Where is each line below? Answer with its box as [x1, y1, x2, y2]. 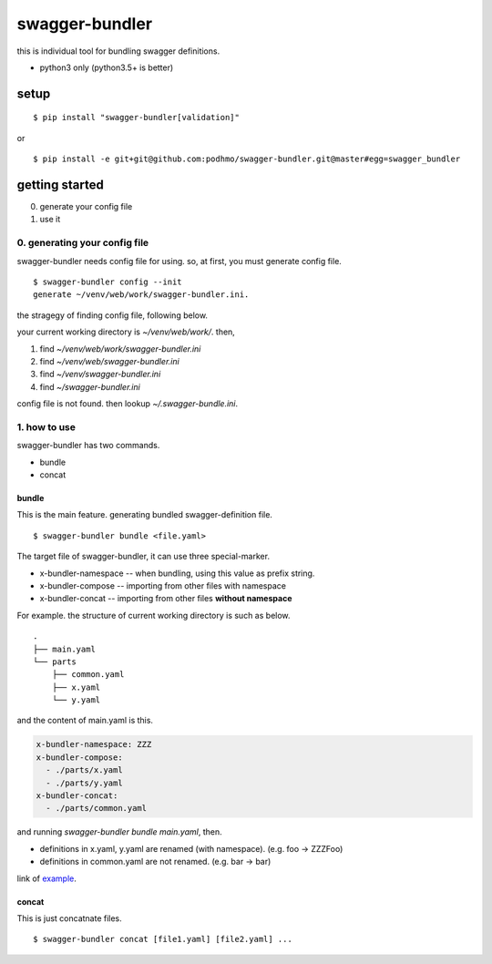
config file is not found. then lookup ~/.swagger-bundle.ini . [16, 398, 239, 409]
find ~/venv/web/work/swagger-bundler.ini [39, 343, 201, 354]
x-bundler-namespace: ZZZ [36, 739, 152, 750]
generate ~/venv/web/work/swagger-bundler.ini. [33, 290, 250, 300]
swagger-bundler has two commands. [16, 440, 160, 451]
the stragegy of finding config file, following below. [16, 310, 209, 321]
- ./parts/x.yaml [46, 765, 123, 775]
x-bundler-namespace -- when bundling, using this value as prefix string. [39, 568, 315, 579]
